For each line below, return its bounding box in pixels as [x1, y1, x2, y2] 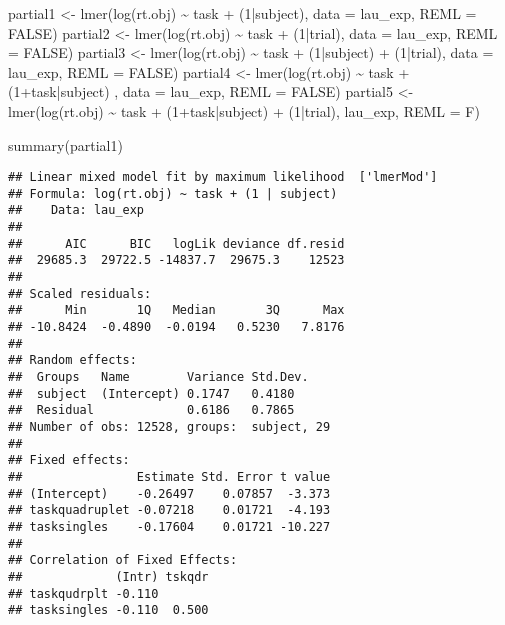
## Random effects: [8, 353, 137, 368]
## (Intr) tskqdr [8, 569, 209, 584]
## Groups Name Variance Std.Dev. [8, 370, 309, 385]
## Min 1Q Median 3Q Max [8, 303, 345, 318]
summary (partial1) [8, 134, 123, 155]
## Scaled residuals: [8, 286, 152, 301]
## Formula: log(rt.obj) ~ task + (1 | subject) [8, 186, 338, 201]
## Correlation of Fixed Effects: [8, 553, 238, 568]
